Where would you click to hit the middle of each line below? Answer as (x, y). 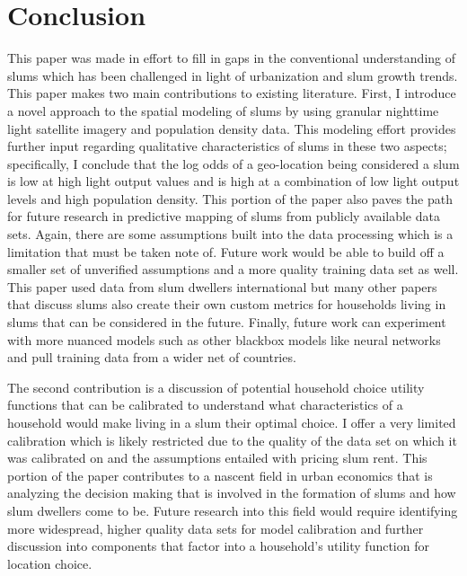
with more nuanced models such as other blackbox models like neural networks (224, 339)
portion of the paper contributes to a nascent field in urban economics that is (220, 475)
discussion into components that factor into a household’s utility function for (218, 546)
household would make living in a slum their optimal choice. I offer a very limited (232, 422)
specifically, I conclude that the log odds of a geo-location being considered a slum (233, 163)
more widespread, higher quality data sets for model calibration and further (216, 528)
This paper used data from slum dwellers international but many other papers (222, 286)
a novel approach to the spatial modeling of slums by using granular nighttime (223, 110)
